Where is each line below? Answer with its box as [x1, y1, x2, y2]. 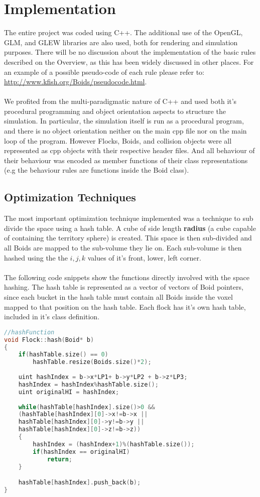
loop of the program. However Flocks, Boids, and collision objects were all [4, 135, 232, 146]
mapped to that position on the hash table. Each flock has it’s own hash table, [4, 301, 246, 312]
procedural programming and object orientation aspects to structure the [4, 105, 226, 116]
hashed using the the [4, 252, 68, 263]
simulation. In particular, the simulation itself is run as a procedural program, [4, 115, 244, 126]
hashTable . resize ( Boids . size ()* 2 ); [33, 358, 152, 366]
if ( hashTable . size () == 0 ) [18, 351, 108, 358]
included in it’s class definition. [4, 311, 100, 322]
